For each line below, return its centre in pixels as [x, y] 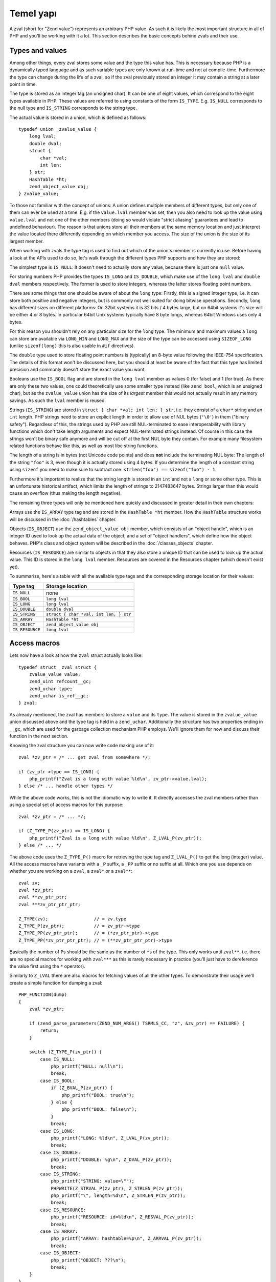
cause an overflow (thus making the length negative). [66, 493]
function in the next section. [39, 736]
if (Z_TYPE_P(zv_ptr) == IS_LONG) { [64, 831]
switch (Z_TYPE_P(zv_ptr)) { [65, 1052]
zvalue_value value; [55, 674]
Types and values [38, 51]
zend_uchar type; [51, 689]
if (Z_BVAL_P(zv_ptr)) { [82, 1088]
